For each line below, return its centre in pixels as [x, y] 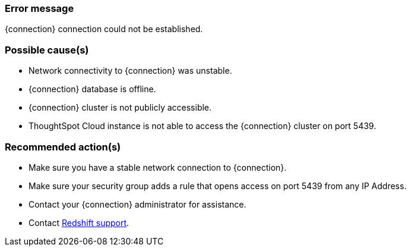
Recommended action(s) [63, 147]
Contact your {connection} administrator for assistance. [137, 204]
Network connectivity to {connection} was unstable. [130, 71]
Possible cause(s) [47, 50]
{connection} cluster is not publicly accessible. [120, 108]
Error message [39, 8]
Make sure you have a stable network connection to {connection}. [158, 167]
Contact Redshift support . [79, 222]
